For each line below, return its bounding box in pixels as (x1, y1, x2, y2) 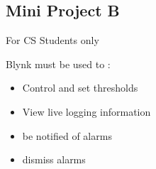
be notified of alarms (22, 128, 112, 143)
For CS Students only (6, 33, 99, 48)
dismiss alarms (22, 152, 86, 167)
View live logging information (22, 104, 151, 119)
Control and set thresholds (22, 80, 138, 95)
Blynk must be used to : (6, 56, 111, 71)
